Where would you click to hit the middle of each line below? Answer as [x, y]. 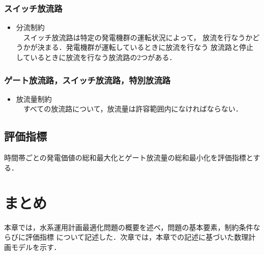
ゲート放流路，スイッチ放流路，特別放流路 [87, 80]
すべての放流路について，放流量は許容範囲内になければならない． [133, 109]
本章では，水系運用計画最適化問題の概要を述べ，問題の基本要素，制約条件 [129, 227]
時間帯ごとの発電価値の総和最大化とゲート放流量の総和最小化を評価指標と [129, 158]
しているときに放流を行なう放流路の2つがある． [96, 57]
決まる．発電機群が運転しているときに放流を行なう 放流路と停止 [145, 47]
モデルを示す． [36, 247]
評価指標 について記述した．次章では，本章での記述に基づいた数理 [137, 237]
